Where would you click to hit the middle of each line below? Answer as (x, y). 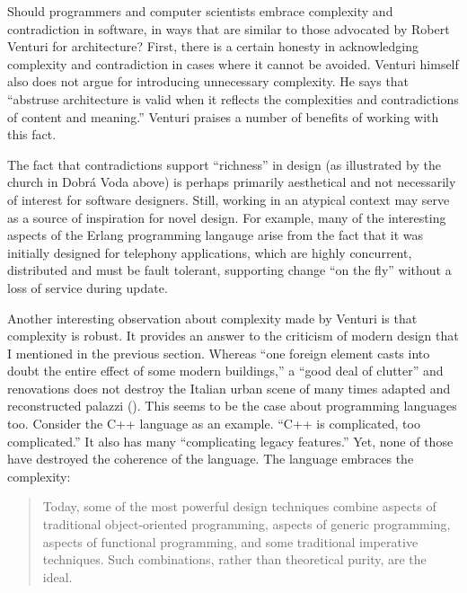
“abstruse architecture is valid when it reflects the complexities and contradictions (233, 98)
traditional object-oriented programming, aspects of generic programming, (247, 524)
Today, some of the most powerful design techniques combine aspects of (239, 506)
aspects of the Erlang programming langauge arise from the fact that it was (216, 235)
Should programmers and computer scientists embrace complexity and (200, 11)
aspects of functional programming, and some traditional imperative (230, 541)
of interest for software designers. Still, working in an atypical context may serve (229, 199)
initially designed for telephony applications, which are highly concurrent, (210, 252)
